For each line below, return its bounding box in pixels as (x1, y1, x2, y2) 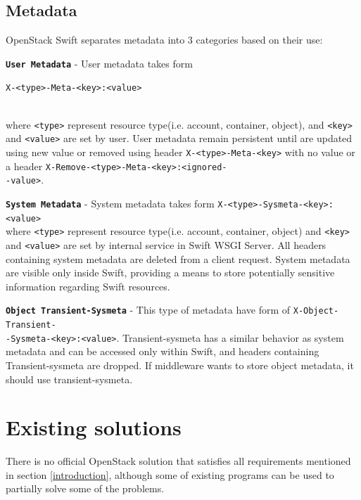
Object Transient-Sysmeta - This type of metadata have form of (6, 302, 291, 317)
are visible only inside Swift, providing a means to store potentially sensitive (6, 265, 335, 280)
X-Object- (293, 306, 339, 316)
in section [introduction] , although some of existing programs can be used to (6, 467, 334, 482)
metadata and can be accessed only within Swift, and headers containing (6, 344, 319, 359)
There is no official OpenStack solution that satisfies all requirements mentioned (6, 454, 351, 468)
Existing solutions (6, 413, 182, 442)
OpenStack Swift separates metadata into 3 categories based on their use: (6, 32, 323, 47)
